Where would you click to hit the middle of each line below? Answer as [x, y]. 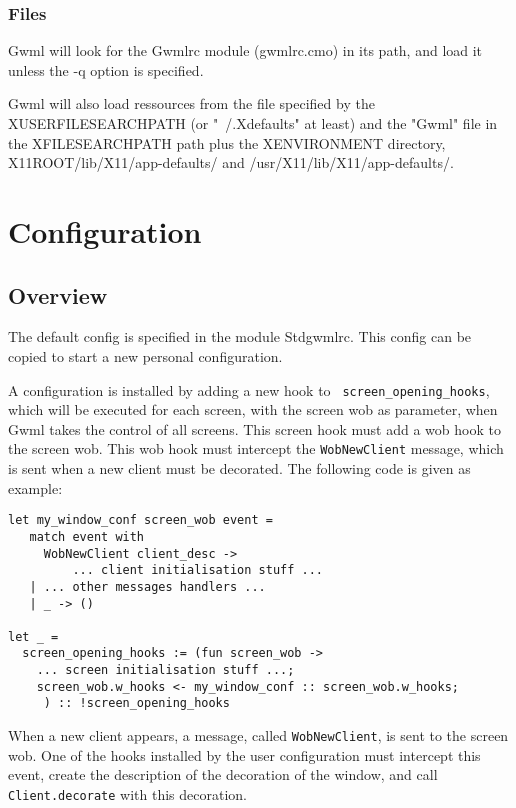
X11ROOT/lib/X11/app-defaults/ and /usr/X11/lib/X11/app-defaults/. [231, 162]
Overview [58, 294]
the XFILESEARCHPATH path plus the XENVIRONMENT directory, [227, 142]
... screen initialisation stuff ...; [165, 670]
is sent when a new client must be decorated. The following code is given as [239, 468]
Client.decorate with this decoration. [127, 793]
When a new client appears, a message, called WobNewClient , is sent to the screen [258, 735]
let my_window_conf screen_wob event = [140, 520]
